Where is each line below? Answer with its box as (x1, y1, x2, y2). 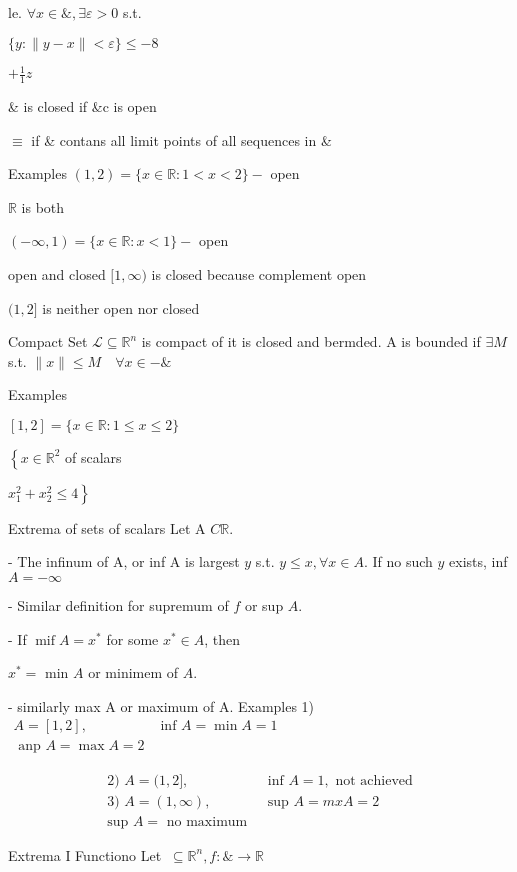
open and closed (8, 263, 106, 284)
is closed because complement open (151, 263, 367, 284)
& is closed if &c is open (8, 95, 157, 116)
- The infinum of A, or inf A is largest (8, 551, 240, 572)
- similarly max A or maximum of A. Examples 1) (8, 695, 315, 716)
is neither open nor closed (42, 297, 200, 318)
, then (204, 628, 241, 649)
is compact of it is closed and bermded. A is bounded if (141, 331, 481, 352)
